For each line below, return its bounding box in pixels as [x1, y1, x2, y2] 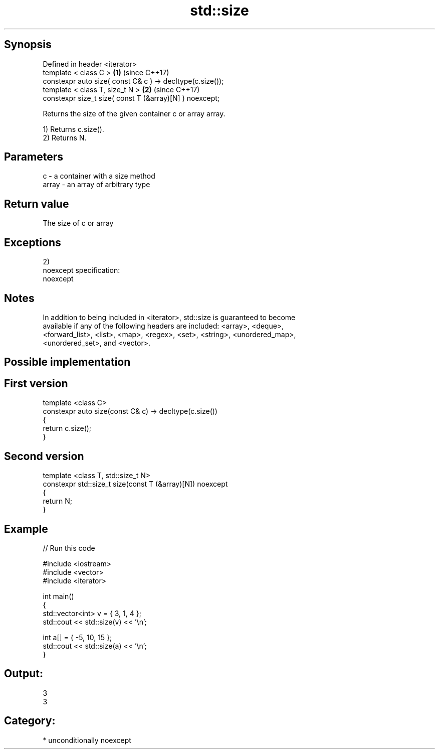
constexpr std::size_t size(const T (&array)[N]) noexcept [43, 480, 228, 489]
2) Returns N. [43, 133, 87, 142]
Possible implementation [4, 356, 131, 369]
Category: [4, 714, 56, 727]
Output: [4, 667, 43, 680]
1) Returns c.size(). [43, 124, 104, 133]
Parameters [4, 150, 63, 164]
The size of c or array [43, 219, 114, 228]
